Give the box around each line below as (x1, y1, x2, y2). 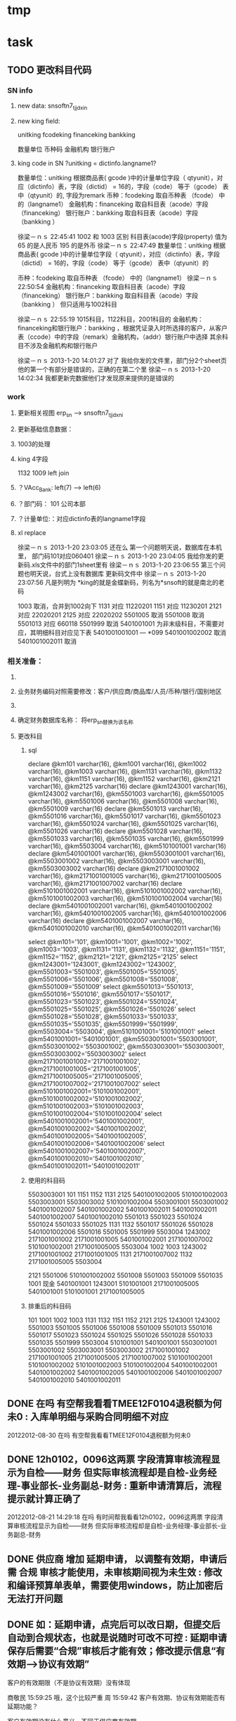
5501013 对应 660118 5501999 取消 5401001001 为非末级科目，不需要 (17, 619, 218, 628)
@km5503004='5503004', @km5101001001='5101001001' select (27, 1027, 216, 1036)
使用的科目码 (27, 1176, 65, 1185)
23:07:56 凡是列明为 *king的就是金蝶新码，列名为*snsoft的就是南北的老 (17, 578, 225, 586)
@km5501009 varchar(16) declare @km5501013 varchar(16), (27, 804, 203, 813)
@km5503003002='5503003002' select (27, 1050, 146, 1058)
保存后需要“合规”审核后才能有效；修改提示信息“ (7, 1645, 216, 1657)
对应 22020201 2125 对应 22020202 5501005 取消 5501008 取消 (17, 610, 205, 619)
